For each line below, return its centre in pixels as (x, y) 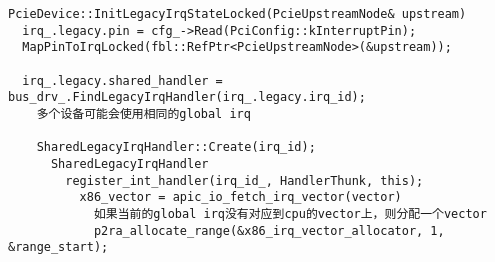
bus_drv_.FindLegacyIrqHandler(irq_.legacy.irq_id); (187, 97)
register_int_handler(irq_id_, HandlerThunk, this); (244, 180)
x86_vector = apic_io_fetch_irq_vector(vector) (240, 197)
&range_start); (58, 247)
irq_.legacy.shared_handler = (122, 80)
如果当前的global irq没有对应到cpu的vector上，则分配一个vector (290, 213)
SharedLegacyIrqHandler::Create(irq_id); (176, 147)
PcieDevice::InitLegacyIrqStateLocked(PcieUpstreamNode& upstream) (237, 14)
